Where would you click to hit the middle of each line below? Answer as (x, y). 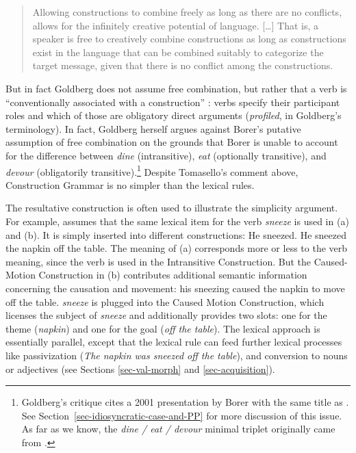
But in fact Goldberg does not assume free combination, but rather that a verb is (176, 88)
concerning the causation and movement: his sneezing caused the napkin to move (175, 288)
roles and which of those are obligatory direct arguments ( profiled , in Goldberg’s (174, 115)
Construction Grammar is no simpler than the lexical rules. (130, 184)
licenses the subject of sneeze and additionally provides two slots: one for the (166, 315)
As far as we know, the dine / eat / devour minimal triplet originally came (178, 429)
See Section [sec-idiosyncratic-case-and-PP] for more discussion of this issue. (182, 415)
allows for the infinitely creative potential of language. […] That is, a (175, 25)
